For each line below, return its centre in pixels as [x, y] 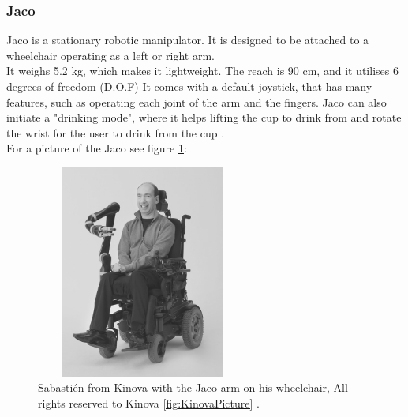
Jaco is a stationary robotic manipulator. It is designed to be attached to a [188, 40]
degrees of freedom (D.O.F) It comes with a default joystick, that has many [189, 86]
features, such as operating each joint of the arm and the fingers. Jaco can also [197, 101]
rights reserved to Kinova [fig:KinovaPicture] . [149, 402]
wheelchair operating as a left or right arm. [110, 55]
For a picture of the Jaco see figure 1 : [97, 148]
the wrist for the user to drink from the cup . [116, 132]
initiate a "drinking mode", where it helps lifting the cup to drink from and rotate [204, 117]
